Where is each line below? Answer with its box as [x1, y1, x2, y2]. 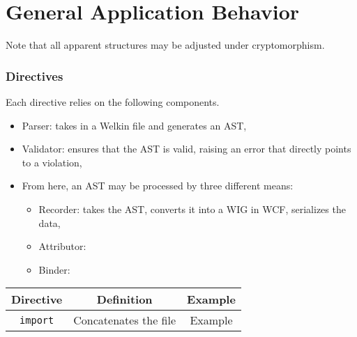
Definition [96, 291, 153, 308]
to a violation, [22, 155, 82, 169]
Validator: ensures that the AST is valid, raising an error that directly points [22, 141, 351, 156]
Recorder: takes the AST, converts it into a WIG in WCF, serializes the [38, 201, 346, 216]
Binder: [38, 262, 70, 276]
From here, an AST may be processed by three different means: [22, 178, 294, 193]
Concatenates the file [73, 312, 176, 329]
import [20, 314, 54, 326]
